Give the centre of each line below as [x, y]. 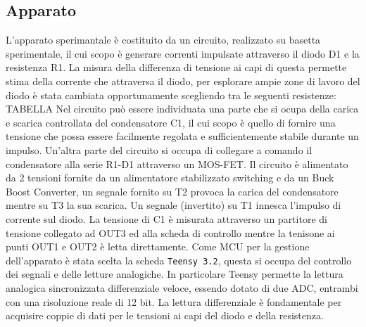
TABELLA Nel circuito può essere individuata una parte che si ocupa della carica [182, 109]
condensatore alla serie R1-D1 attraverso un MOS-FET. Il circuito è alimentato [177, 163]
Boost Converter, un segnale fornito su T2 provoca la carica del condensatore [172, 191]
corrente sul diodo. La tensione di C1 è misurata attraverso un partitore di [166, 218]
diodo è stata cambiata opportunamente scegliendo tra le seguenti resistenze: [171, 95]
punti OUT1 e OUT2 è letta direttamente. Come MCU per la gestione [158, 246]
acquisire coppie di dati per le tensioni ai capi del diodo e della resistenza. [165, 315]
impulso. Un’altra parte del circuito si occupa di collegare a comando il [159, 149]
